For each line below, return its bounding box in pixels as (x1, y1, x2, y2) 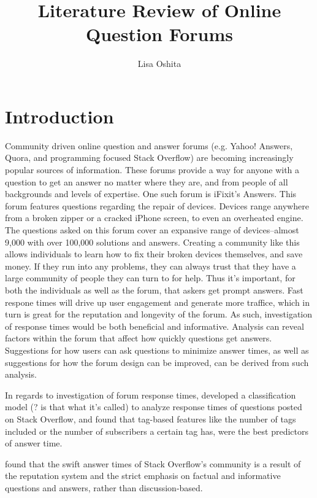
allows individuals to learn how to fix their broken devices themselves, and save (5, 247, 303, 260)
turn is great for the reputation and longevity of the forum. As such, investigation (5, 308, 313, 321)
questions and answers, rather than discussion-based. (5, 481, 203, 494)
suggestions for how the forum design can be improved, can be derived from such (5, 356, 309, 368)
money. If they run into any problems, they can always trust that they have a (5, 259, 296, 272)
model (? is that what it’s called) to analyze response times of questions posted (5, 400, 302, 413)
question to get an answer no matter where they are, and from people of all (5, 175, 288, 188)
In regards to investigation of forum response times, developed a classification (5, 388, 296, 401)
